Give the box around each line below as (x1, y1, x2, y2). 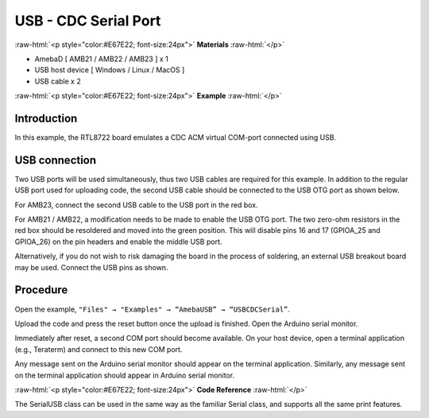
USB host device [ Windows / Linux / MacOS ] (34, 65, 185, 75)
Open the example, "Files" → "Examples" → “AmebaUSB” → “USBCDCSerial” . (14, 304, 290, 314)
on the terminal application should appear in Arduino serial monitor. (14, 370, 235, 380)
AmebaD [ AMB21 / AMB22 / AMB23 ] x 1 (34, 54, 168, 64)
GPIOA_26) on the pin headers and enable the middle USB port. (14, 237, 222, 246)
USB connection (14, 153, 97, 167)
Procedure (14, 283, 68, 297)
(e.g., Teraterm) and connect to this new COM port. (14, 344, 183, 354)
